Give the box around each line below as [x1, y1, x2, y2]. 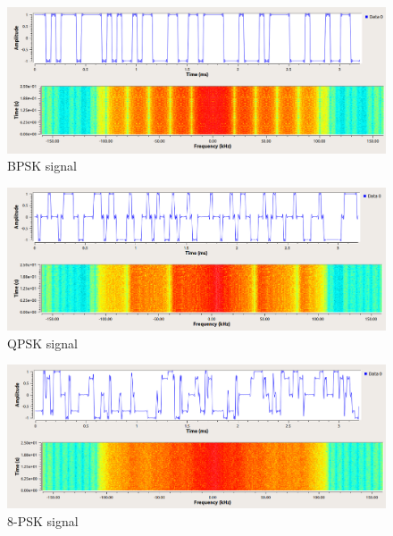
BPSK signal [7, 156, 77, 175]
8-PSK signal [7, 511, 79, 530]
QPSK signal [7, 333, 78, 352]
